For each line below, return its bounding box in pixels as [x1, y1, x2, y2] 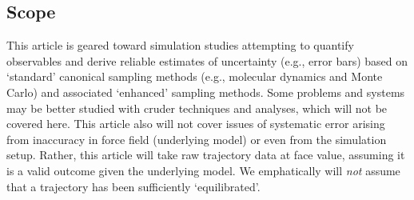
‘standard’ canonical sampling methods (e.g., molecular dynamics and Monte [6, 68, 383, 85]
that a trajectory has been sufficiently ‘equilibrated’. [6, 178, 261, 194]
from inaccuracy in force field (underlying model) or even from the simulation [6, 130, 387, 147]
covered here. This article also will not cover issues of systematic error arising [6, 115, 385, 132]
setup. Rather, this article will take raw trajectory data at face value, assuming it [6, 146, 405, 163]
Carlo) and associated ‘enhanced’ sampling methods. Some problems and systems [6, 83, 405, 100]
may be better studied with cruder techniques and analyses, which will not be [6, 99, 388, 116]
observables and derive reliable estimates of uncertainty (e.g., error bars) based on [6, 52, 408, 69]
